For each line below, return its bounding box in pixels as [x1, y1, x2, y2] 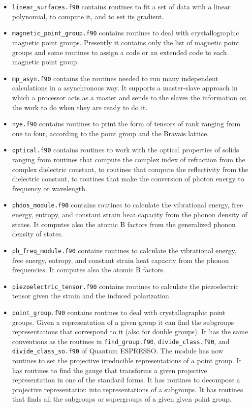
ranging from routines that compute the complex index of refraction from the [12, 154, 246, 165]
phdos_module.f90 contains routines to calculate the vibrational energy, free [12, 200, 243, 210]
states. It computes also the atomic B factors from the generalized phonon [12, 219, 236, 229]
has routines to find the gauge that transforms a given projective [12, 365, 207, 375]
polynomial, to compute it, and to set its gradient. [12, 11, 164, 21]
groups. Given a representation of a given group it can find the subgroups [12, 317, 234, 327]
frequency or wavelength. [12, 183, 87, 193]
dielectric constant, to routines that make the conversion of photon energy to [12, 174, 244, 184]
